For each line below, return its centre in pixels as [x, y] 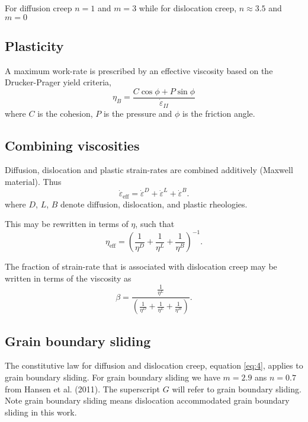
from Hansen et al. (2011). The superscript [83, 389]
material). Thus [33, 181]
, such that [155, 224]
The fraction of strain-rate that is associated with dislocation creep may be [141, 266]
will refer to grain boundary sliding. [237, 389]
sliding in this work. [41, 412]
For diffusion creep [38, 8]
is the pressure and [138, 113]
